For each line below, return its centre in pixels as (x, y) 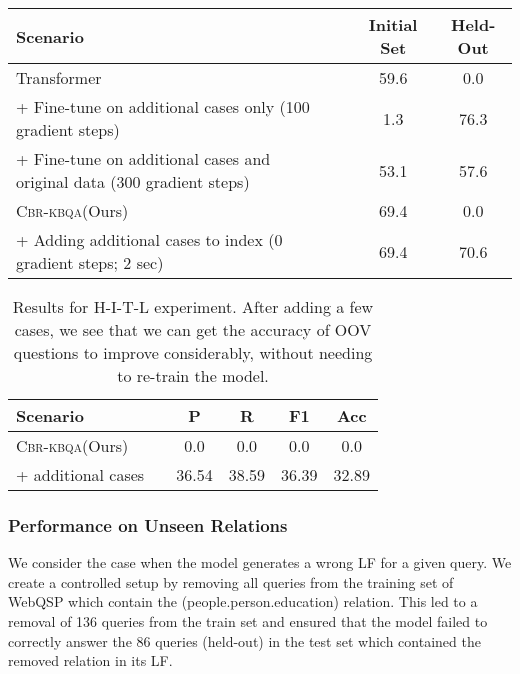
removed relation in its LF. (90, 660)
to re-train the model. (193, 375)
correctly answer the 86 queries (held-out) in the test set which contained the (244, 640)
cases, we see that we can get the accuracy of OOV (193, 329)
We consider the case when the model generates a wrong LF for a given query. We (260, 562)
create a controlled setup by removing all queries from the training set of (231, 581)
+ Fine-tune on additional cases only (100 (163, 106)
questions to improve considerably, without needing (193, 352)
